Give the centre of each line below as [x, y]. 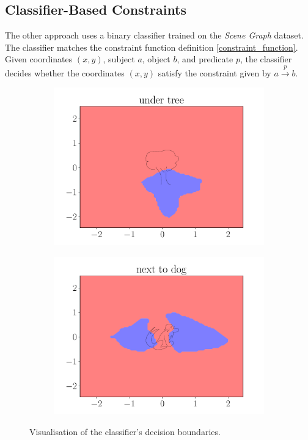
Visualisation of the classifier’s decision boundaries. [125, 431]
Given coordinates [39, 59]
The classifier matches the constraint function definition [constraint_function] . [152, 47]
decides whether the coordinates [65, 72]
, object [156, 59]
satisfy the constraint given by [215, 72]
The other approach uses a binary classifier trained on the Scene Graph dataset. [154, 35]
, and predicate [205, 59]
